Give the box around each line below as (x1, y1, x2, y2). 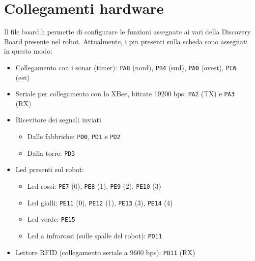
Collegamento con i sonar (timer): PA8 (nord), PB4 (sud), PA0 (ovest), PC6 (15, 62, 237, 72)
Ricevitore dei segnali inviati (15, 115, 101, 125)
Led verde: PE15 (27, 214, 75, 224)
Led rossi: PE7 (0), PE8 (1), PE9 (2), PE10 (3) (27, 180, 161, 191)
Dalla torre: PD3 (27, 147, 75, 158)
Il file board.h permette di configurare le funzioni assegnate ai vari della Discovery (4, 27, 251, 37)
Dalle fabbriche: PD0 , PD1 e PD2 (27, 131, 121, 141)
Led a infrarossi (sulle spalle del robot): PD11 (27, 230, 162, 240)
